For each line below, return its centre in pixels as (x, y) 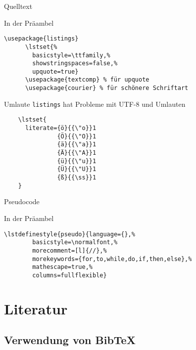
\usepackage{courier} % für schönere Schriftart (107, 88)
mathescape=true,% (62, 267)
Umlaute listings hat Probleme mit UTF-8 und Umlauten (95, 104)
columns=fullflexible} (70, 275)
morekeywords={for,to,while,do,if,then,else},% (112, 259)
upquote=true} (55, 71)
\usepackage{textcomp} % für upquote (87, 80)
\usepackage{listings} (41, 39)
